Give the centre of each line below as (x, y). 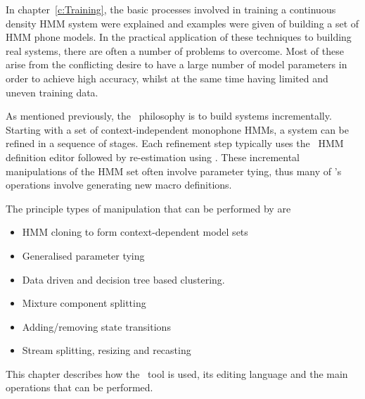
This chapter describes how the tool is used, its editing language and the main (177, 373)
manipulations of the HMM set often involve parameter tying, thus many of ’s (174, 171)
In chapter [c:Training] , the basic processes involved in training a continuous (171, 9)
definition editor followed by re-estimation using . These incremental (153, 157)
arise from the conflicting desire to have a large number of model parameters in (177, 64)
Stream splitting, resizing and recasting (107, 350)
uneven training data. (52, 92)
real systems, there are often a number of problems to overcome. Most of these (175, 50)
